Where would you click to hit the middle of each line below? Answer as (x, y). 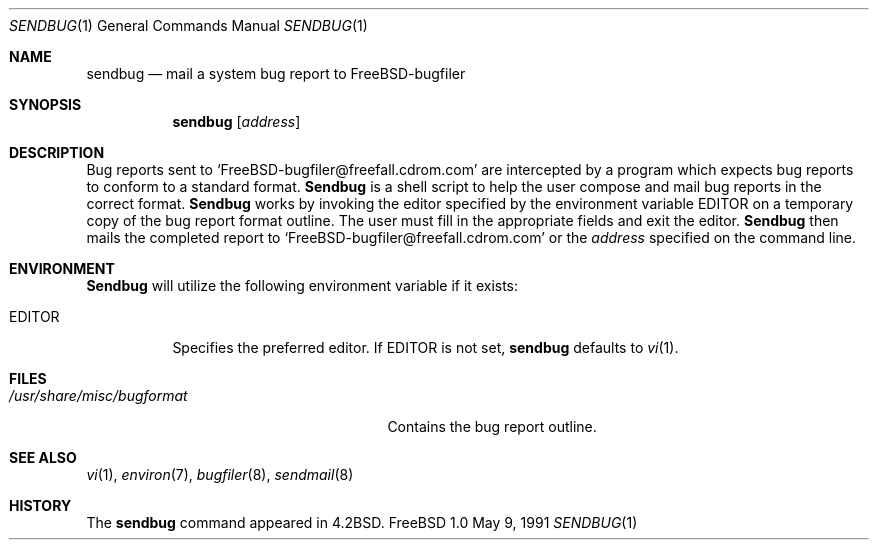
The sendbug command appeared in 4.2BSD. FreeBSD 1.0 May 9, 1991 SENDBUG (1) (362, 522)
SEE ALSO (43, 457)
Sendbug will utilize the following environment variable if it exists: (302, 285)
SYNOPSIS (45, 104)
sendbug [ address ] (236, 121)
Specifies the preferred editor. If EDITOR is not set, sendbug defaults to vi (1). (425, 347)
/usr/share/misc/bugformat (98, 395)
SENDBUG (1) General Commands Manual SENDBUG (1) (188, 25)
